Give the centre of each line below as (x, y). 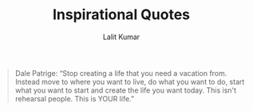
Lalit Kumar (121, 37)
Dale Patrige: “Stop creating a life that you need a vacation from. (121, 73)
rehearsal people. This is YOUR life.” (75, 98)
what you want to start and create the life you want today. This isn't (126, 90)
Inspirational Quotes (121, 15)
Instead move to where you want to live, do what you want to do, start (130, 81)
